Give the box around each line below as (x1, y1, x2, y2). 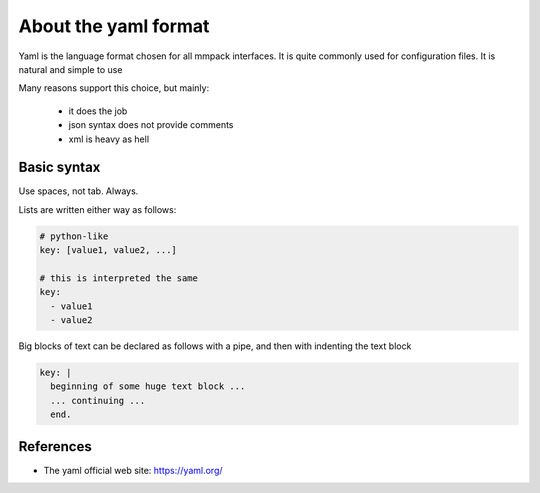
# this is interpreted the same (39, 272, 199, 284)
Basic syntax (18, 159, 101, 176)
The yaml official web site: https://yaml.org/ (43, 464, 224, 476)
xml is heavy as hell (68, 133, 150, 145)
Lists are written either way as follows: (18, 203, 177, 215)
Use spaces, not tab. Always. (18, 185, 139, 197)
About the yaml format (18, 15, 210, 37)
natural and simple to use (18, 63, 123, 75)
